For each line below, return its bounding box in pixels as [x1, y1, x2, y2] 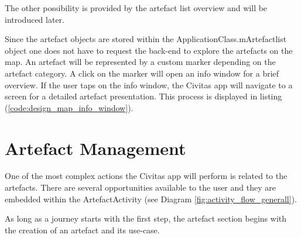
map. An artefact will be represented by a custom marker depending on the [5, 56, 276, 68]
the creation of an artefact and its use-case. [5, 223, 160, 236]
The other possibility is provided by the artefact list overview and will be [5, 2, 268, 13]
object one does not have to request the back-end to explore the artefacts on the [5, 44, 293, 56]
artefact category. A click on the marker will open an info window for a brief [5, 67, 279, 79]
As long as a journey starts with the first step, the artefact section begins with [5, 212, 287, 225]
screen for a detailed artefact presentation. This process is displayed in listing [5, 90, 282, 102]
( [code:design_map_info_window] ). [5, 101, 134, 113]
